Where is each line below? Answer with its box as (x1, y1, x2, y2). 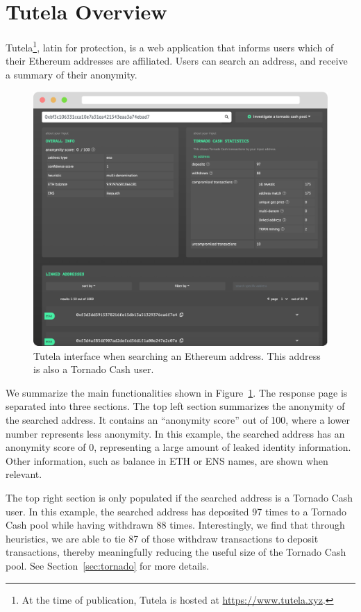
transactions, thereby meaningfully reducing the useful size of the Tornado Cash (6, 545, 346, 559)
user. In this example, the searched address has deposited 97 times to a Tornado (6, 504, 347, 518)
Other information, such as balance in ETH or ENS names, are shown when (6, 453, 328, 468)
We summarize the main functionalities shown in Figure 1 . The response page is (6, 385, 348, 399)
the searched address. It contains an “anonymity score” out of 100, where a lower (6, 412, 350, 427)
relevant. (6, 467, 42, 481)
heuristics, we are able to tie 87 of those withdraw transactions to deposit (6, 531, 319, 545)
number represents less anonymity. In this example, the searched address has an (6, 426, 345, 440)
